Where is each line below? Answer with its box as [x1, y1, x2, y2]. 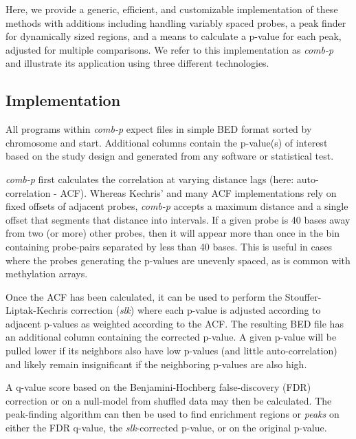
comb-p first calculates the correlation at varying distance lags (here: [5, 171, 294, 186]
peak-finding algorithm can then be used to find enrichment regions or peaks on [5, 407, 340, 421]
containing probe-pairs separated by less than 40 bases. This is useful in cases [5, 239, 332, 253]
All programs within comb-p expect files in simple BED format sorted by [5, 122, 312, 136]
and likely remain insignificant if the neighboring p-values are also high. [5, 356, 307, 371]
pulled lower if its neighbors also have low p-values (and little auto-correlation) [5, 343, 337, 358]
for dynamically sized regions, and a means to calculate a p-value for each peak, [5, 29, 342, 43]
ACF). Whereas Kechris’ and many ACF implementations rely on [60, 185, 337, 200]
